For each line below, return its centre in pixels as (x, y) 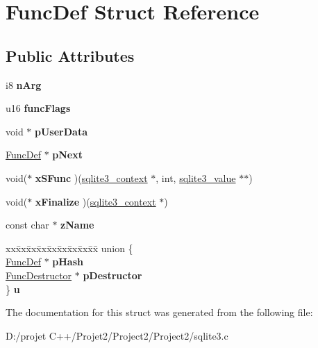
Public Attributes (70, 55)
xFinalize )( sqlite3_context (95, 201)
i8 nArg (24, 84)
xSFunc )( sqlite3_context (91, 177)
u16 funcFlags (38, 108)
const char (27, 225)
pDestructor (112, 275)
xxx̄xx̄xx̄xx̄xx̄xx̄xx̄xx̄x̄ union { (69, 248)
